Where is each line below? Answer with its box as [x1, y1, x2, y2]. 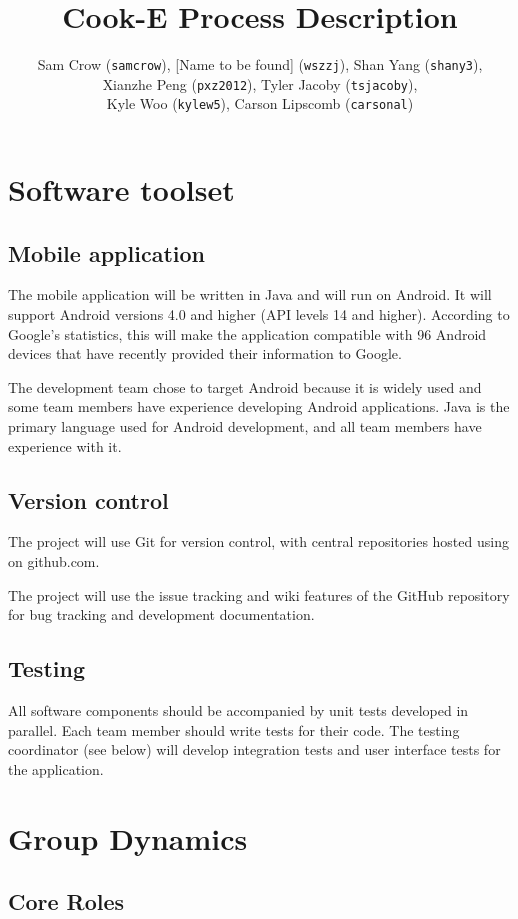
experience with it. [8, 435, 122, 456]
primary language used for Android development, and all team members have [8, 416, 482, 437]
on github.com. [8, 551, 100, 572]
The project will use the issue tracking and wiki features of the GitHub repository [8, 584, 510, 605]
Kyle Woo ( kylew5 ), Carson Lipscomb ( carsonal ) [106, 93, 414, 114]
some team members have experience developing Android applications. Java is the [8, 396, 510, 417]
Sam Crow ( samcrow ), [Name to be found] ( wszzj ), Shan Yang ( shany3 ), [37, 54, 483, 75]
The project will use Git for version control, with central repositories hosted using [8, 531, 509, 552]
